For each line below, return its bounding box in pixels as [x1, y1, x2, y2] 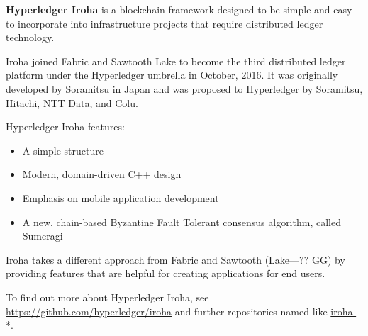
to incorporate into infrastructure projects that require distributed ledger [6, 16, 323, 30]
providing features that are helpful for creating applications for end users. [6, 266, 325, 281]
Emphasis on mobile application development [22, 190, 219, 205]
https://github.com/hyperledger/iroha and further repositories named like [6, 303, 328, 318]
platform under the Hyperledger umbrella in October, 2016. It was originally [6, 67, 338, 82]
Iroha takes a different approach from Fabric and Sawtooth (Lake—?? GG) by [6, 252, 345, 267]
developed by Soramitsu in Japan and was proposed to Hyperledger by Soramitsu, [6, 81, 363, 96]
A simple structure [22, 142, 104, 157]
